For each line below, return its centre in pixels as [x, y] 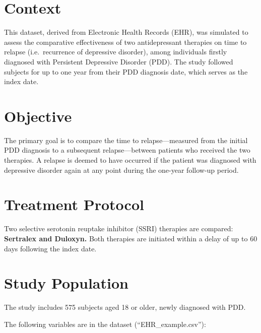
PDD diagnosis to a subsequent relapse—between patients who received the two [127, 150]
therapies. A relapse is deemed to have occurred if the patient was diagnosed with [130, 160]
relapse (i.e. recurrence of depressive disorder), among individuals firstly [116, 52]
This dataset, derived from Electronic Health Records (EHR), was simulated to [126, 32]
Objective [38, 116]
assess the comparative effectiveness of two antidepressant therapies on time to [125, 42]
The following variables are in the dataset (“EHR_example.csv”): [105, 324]
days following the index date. [50, 248]
